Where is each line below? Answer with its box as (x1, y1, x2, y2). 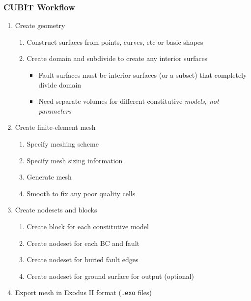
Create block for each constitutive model (27, 221, 149, 231)
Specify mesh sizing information (27, 155, 123, 165)
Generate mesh (27, 172, 72, 182)
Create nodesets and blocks (15, 205, 97, 215)
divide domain (38, 79, 82, 90)
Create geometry (15, 20, 65, 30)
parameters (38, 105, 71, 116)
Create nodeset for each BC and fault (27, 238, 139, 248)
